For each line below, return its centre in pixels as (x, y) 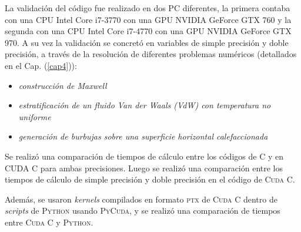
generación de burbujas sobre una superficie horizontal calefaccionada (143, 136)
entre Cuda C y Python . (49, 222)
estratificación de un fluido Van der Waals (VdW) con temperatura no (145, 105)
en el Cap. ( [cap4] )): (41, 65)
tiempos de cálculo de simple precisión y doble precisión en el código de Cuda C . (150, 179)
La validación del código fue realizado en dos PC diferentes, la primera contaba (148, 8)
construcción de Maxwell (63, 85)
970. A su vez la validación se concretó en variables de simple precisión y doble (147, 42)
